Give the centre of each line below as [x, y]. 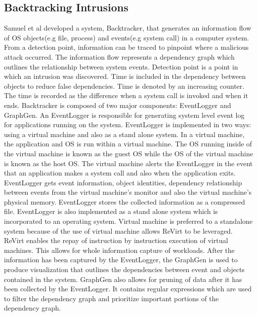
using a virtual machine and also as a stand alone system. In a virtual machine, [124, 134]
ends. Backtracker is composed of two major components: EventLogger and [118, 105]
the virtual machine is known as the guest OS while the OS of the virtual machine [128, 153]
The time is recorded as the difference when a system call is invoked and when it [126, 95]
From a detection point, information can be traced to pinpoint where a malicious [127, 47]
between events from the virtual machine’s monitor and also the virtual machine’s [128, 192]
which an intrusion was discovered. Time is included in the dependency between [125, 76]
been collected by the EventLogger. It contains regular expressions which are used [128, 289]
